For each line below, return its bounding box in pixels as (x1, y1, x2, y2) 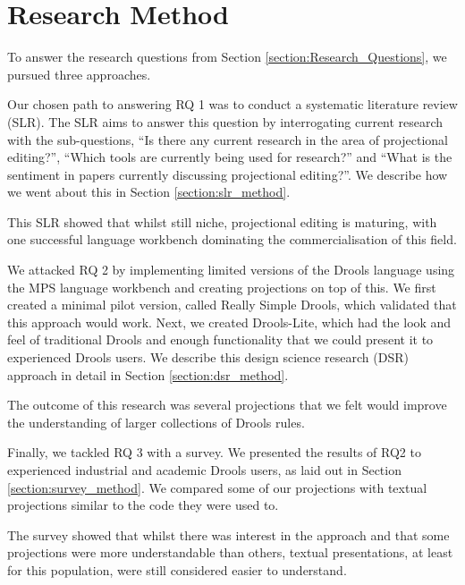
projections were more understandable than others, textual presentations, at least (7, 543, 453, 562)
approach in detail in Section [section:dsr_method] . (7, 365, 289, 384)
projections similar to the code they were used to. (7, 496, 279, 514)
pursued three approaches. (7, 64, 151, 83)
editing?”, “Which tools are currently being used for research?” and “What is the (7, 148, 452, 166)
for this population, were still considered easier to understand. (7, 560, 347, 579)
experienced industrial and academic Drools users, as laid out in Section (7, 461, 402, 479)
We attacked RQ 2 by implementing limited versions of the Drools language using (7, 260, 455, 279)
